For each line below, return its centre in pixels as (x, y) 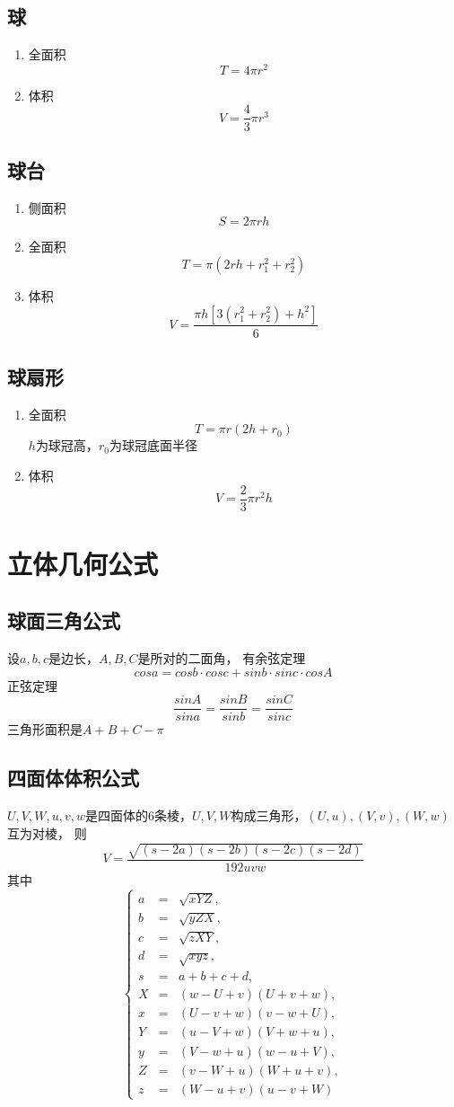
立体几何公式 (83, 563)
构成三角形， (269, 815)
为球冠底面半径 (153, 445)
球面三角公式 (64, 620)
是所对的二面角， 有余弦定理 (222, 658)
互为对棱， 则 (47, 832)
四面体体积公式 (73, 778)
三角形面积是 (45, 729)
